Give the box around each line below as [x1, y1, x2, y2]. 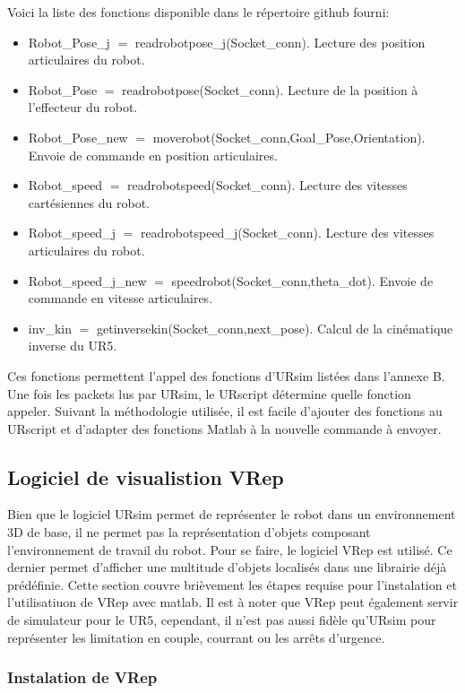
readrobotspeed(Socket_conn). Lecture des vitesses [127, 176, 408, 195]
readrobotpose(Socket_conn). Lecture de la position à [122, 80, 418, 99]
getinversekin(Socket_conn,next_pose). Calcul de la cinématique [97, 318, 453, 337]
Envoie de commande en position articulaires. [28, 145, 278, 164]
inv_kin [28, 318, 73, 337]
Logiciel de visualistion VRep [7, 463, 284, 490]
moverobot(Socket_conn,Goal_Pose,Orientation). [152, 127, 426, 146]
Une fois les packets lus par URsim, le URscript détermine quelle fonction [7, 384, 411, 403]
